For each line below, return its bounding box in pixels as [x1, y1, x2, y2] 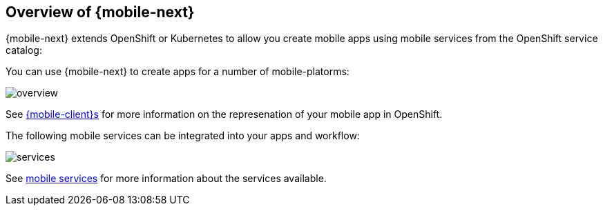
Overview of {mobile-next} [6, 3, 195, 21]
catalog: [6, 44, 42, 57]
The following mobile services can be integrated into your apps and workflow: [6, 130, 360, 142]
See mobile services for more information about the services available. [6, 172, 327, 185]
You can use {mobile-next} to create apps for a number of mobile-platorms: [6, 66, 350, 78]
